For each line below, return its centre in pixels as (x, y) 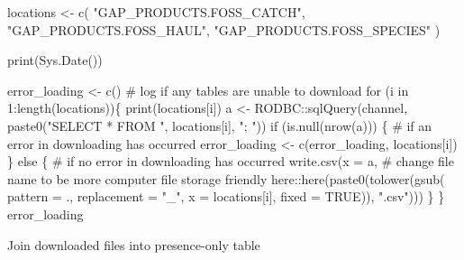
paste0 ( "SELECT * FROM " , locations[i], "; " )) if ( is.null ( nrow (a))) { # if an (220, 125)
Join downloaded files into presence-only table (134, 244)
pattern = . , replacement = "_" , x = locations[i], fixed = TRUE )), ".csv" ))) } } (226, 196)
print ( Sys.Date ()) (55, 60)
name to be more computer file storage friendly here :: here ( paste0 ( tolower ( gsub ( (226, 178)
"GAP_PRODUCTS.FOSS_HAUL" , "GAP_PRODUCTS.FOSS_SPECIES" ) (224, 29)
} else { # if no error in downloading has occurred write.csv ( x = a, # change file (231, 161)
